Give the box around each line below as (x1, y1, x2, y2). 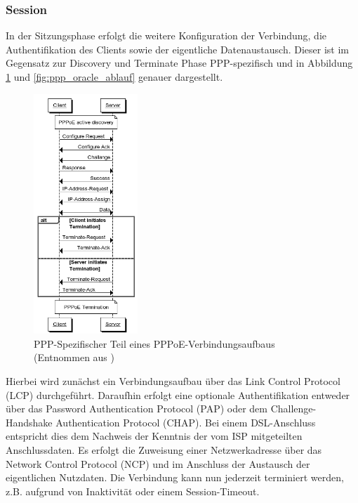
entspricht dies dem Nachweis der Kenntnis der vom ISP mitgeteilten (6, 429, 303, 443)
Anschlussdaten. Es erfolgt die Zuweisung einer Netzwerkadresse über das (6, 442, 322, 457)
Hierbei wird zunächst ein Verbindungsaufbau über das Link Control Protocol (6, 374, 340, 388)
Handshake (6, 414, 53, 429)
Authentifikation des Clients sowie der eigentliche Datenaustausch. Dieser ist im (6, 41, 350, 56)
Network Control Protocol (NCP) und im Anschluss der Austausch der (6, 456, 310, 471)
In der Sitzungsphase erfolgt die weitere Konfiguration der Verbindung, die (6, 28, 327, 43)
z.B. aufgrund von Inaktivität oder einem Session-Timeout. (6, 483, 260, 498)
